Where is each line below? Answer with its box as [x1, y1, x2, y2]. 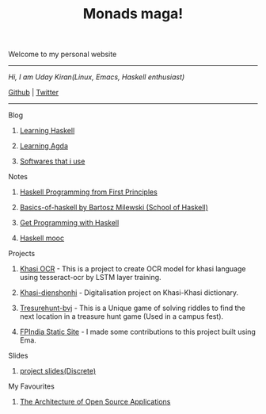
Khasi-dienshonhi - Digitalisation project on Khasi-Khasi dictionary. [19, 288, 239, 297]
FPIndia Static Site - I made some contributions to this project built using [19, 327, 256, 337]
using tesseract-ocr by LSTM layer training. [19, 273, 161, 282]
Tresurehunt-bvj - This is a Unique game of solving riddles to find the [19, 303, 245, 313]
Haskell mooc [19, 233, 65, 243]
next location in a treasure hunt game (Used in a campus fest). [19, 312, 224, 321]
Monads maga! [82, 5, 184, 23]
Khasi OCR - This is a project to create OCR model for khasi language [19, 264, 246, 274]
